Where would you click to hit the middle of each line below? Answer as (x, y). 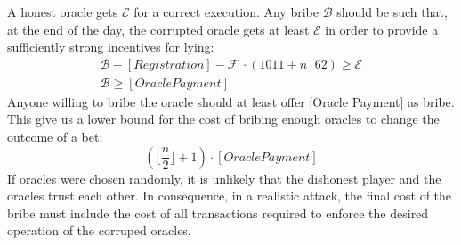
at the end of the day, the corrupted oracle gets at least (158, 29)
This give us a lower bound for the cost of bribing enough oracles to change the (223, 119)
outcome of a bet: (55, 137)
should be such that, (392, 12)
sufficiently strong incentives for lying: (111, 47)
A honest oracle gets (63, 12)
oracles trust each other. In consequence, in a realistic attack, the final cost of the (230, 196)
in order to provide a (382, 29)
